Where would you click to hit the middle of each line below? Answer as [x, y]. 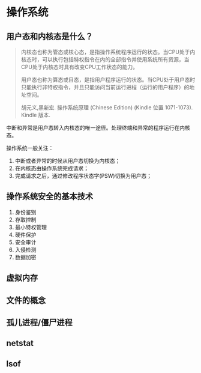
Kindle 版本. [36, 115]
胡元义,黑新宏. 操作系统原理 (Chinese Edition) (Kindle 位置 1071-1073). [107, 108]
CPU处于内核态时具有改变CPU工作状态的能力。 [79, 67]
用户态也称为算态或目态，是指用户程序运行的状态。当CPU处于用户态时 [108, 80]
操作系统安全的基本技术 [49, 197]
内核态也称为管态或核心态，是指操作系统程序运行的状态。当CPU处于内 [108, 52]
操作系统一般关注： [30, 148]
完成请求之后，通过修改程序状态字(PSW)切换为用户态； [83, 176]
